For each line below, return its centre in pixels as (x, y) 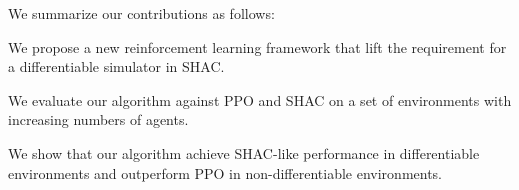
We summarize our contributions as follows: (141, 13)
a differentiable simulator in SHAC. (116, 66)
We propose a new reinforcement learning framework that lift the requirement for (257, 46)
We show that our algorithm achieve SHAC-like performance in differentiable (244, 152)
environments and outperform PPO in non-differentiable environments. (225, 172)
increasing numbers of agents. (98, 119)
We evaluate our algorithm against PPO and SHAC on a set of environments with (260, 99)
